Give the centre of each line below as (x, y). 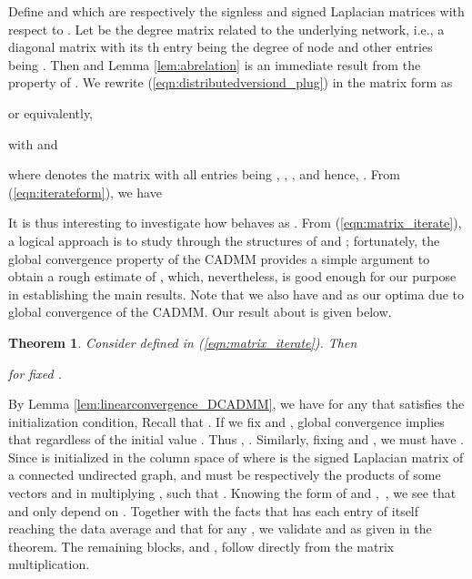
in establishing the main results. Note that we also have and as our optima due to (236, 294)
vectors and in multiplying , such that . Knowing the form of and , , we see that (232, 493)
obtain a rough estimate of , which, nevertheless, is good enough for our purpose (232, 276)
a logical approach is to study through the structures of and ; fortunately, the (224, 240)
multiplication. (49, 564)
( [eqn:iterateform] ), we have (85, 192)
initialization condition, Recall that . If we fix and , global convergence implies (226, 421)
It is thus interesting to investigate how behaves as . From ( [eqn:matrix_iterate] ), (235, 223)
